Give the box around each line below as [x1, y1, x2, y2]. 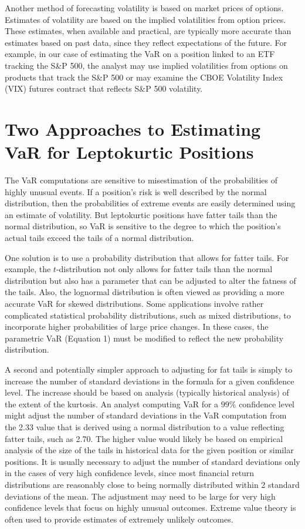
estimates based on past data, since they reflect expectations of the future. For [5, 36, 287, 48]
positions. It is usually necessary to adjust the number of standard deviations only [5, 455, 300, 467]
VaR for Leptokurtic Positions [5, 140, 254, 164]
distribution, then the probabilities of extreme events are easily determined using [5, 197, 296, 209]
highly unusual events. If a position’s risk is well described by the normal [5, 185, 267, 197]
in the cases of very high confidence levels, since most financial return [5, 467, 255, 479]
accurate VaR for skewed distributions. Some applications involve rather [5, 297, 264, 309]
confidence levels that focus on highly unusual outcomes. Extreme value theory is [5, 501, 296, 514]
